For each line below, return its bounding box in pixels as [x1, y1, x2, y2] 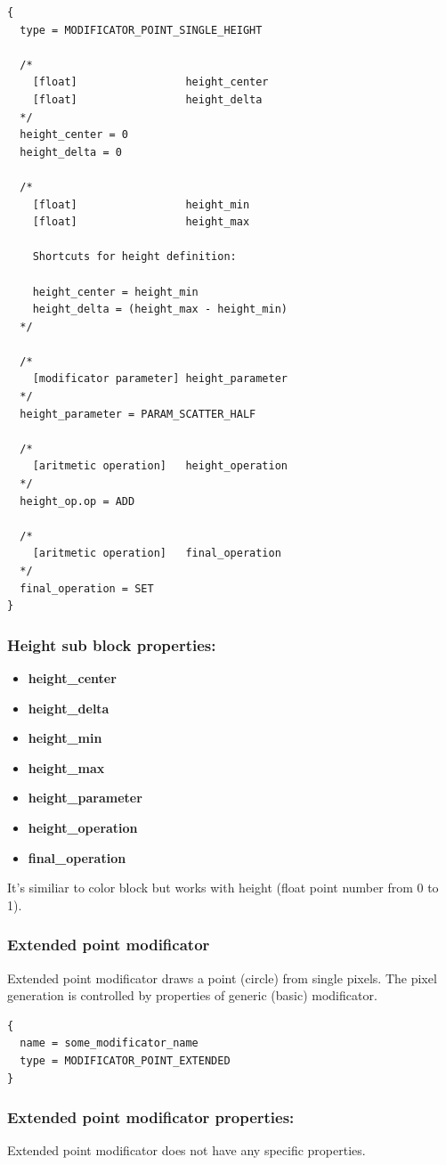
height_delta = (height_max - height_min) [32, 303, 288, 316]
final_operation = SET [20, 582, 154, 595]
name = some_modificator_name [20, 1037, 199, 1050]
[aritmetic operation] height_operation [32, 460, 288, 473]
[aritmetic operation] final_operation [32, 547, 281, 560]
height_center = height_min [32, 285, 199, 298]
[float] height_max [32, 216, 250, 229]
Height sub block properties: [7, 633, 216, 656]
